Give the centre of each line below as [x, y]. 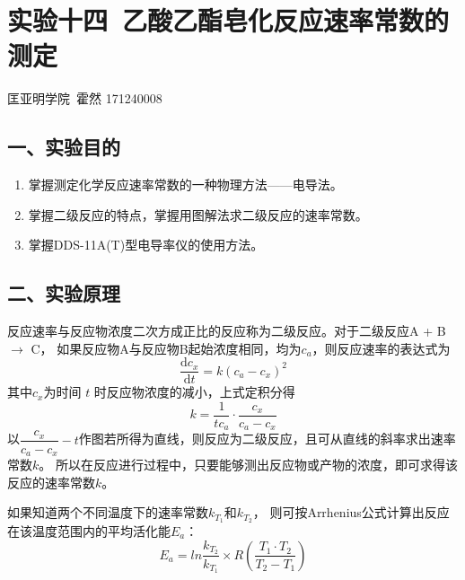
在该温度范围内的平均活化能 [89, 531]
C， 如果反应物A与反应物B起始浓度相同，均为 [166, 348]
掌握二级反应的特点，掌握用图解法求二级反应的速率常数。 [198, 214]
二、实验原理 [64, 293]
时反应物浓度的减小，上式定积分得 [194, 392]
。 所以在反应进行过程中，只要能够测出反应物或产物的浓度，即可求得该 [248, 464]
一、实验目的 [64, 147]
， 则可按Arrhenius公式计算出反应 [351, 512]
